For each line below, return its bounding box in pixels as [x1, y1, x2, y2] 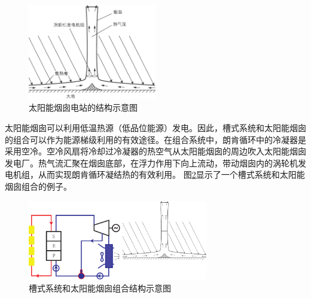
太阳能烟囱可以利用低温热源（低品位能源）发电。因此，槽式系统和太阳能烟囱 [5, 121, 306, 134]
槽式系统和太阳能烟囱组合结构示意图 [29, 282, 171, 294]
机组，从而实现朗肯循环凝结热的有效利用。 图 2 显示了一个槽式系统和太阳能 [13, 168, 305, 181]
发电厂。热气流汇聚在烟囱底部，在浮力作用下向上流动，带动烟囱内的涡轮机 [5, 156, 298, 169]
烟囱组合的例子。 [5, 180, 72, 193]
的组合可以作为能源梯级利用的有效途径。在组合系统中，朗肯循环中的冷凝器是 [5, 133, 306, 145]
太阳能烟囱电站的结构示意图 [29, 101, 138, 114]
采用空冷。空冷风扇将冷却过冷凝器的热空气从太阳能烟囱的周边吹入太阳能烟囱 [5, 145, 306, 157]
